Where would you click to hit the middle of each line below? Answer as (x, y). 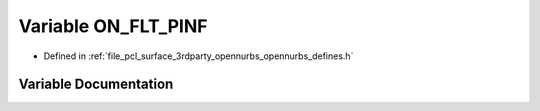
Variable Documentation (96, 84)
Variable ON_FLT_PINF (113, 26)
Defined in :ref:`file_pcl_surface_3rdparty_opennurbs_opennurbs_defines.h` (198, 56)
